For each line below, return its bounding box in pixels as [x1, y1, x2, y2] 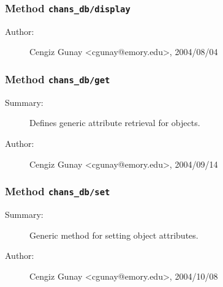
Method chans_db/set [5, 184, 110, 199]
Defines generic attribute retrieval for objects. [29, 116, 200, 129]
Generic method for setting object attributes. [29, 228, 198, 241]
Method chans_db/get [5, 71, 110, 86]
